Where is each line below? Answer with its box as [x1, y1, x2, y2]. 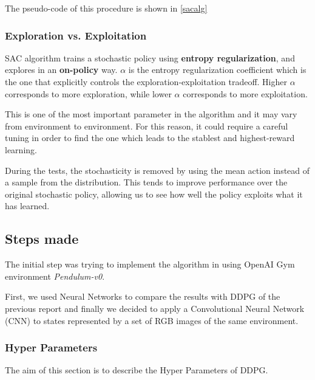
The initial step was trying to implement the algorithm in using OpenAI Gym [5, 258, 295, 271]
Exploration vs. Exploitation [5, 27, 147, 43]
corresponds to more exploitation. [183, 87, 308, 100]
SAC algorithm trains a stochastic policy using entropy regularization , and [5, 51, 295, 64]
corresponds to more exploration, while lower [5, 87, 172, 100]
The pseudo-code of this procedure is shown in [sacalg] [5, 2, 208, 14]
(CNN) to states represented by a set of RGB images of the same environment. [5, 314, 299, 326]
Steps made [5, 229, 79, 248]
